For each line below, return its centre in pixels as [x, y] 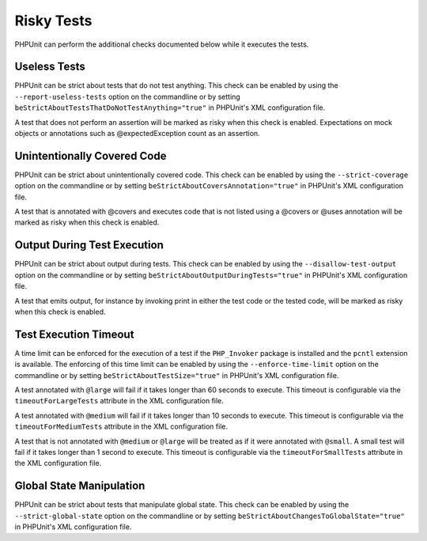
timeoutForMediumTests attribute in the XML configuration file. [121, 426]
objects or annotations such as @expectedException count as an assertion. [137, 134]
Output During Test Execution [89, 245]
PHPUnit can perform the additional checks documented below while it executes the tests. [162, 44]
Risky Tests [53, 21]
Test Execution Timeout [74, 334]
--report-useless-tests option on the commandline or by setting [127, 96]
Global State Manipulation [80, 486]
